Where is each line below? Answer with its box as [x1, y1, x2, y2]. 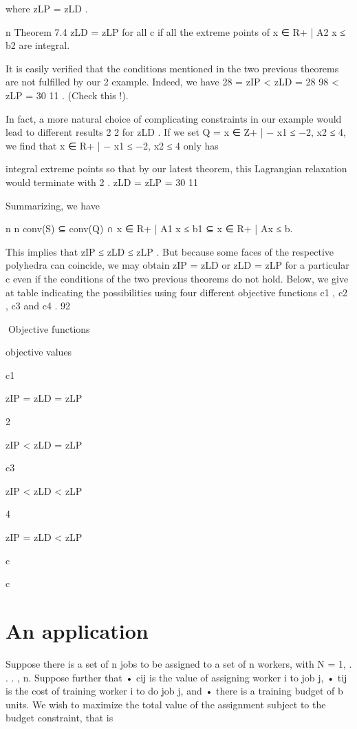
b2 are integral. [6, 38, 70, 52]
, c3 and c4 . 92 [6, 298, 71, 313]
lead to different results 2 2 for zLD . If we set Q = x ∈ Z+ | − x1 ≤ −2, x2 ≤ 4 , [6, 125, 346, 139]
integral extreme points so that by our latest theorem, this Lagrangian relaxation [6, 161, 347, 176]
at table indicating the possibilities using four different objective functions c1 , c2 [6, 285, 348, 299]
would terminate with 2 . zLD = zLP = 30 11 [6, 174, 199, 189]
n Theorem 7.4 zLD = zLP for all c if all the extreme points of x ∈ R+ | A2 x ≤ [6, 24, 345, 39]
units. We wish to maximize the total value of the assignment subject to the [6, 697, 326, 711]
